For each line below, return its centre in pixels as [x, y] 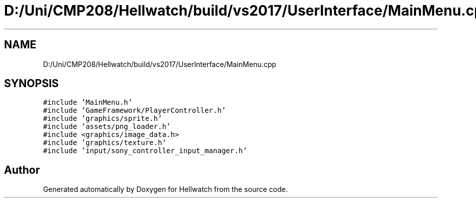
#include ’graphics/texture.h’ [105, 143]
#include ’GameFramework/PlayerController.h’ [134, 111]
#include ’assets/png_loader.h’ [107, 127]
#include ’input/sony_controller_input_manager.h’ [145, 151]
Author [22, 170]
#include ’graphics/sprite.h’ [103, 119]
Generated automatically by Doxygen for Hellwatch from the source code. [165, 189]
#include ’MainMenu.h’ [88, 103]
